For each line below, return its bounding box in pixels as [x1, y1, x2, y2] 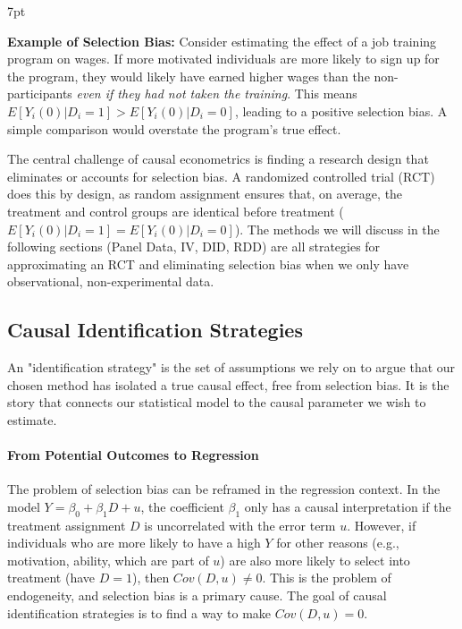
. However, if [347, 515, 416, 534]
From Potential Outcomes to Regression [7, 446, 259, 464]
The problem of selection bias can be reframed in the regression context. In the [7, 480, 441, 498]
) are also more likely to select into [220, 550, 410, 569]
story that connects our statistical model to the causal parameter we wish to [7, 393, 426, 412]
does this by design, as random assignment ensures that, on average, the [7, 184, 403, 203]
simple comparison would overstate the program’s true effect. [7, 119, 341, 138]
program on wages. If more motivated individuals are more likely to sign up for [7, 49, 440, 68]
